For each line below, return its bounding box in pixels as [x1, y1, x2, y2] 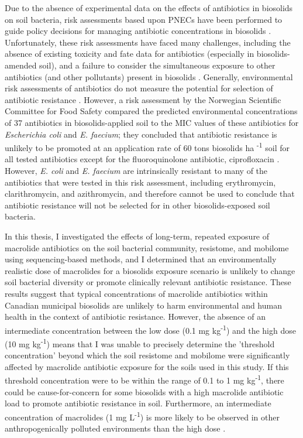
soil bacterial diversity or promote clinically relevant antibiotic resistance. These [5, 276, 291, 288]
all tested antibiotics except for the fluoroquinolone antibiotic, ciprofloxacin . [5, 153, 280, 165]
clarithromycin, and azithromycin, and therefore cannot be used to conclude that [5, 187, 295, 200]
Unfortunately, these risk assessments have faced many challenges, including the [5, 36, 291, 48]
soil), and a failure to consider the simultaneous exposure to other [39, 59, 276, 71]
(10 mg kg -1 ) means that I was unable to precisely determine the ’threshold [5, 336, 275, 350]
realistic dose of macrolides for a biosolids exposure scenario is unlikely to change [5, 264, 295, 276]
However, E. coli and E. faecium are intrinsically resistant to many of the [5, 164, 268, 176]
